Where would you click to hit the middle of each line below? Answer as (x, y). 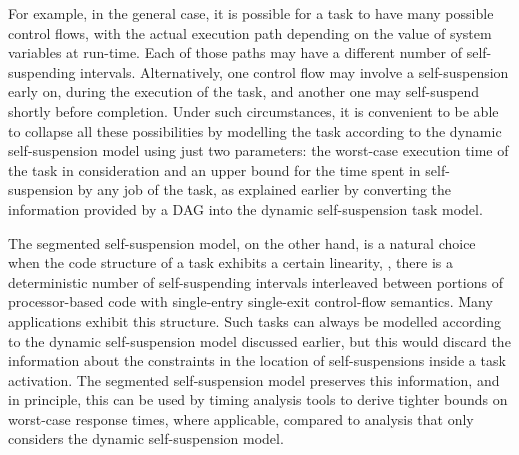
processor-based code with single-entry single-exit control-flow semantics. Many (250, 301)
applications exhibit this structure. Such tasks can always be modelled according (254, 320)
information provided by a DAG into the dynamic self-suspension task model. (245, 208)
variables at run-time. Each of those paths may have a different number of (235, 52)
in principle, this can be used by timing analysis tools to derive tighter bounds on (258, 399)
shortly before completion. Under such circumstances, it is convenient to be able (253, 110)
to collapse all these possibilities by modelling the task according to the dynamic (255, 130)
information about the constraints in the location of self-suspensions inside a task (257, 360)
